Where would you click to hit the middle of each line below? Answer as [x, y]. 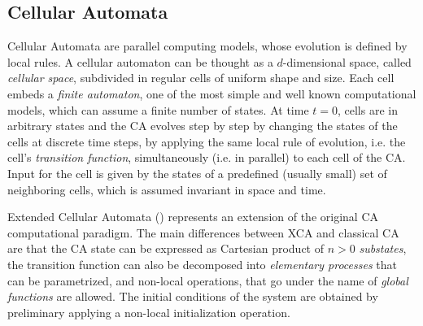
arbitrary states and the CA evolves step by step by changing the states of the [203, 126]
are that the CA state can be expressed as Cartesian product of [166, 248]
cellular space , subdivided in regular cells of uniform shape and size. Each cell [201, 78]
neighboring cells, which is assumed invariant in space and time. [167, 189]
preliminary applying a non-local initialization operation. [149, 312]
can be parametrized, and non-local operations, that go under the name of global [208, 280]
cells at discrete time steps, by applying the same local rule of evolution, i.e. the [207, 141]
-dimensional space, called [347, 61]
